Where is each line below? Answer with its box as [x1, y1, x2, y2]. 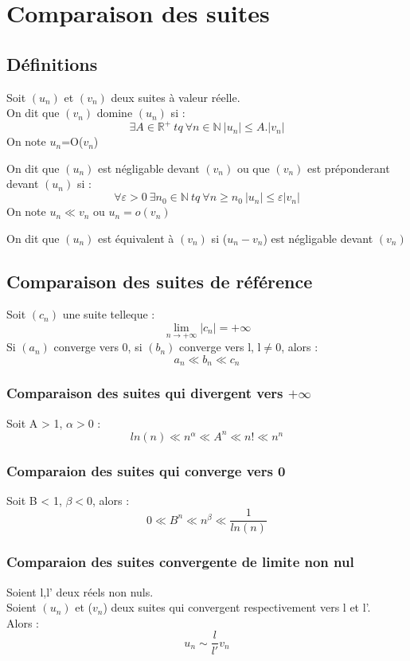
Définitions [6, 51, 98, 76]
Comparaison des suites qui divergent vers [6, 383, 283, 403]
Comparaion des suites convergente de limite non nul [6, 552, 354, 572]
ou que [236, 159, 270, 176]
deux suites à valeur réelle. [111, 88, 240, 105]
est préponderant [307, 159, 390, 176]
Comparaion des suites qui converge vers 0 [6, 460, 286, 480]
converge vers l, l [179, 338, 261, 355]
